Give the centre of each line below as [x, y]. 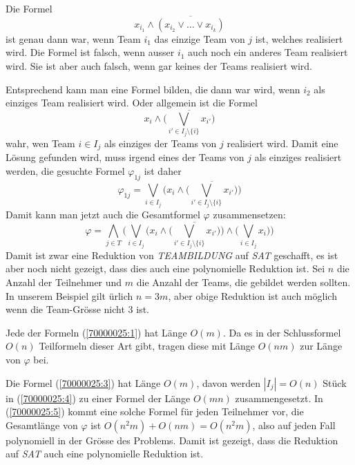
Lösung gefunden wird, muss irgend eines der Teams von [125, 157]
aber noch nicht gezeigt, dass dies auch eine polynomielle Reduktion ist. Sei [165, 268]
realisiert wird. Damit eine [282, 143]
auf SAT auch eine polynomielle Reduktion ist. [105, 454]
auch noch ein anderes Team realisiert [268, 52]
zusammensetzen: [249, 214]
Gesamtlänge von [42, 425]
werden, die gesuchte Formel [65, 171]
